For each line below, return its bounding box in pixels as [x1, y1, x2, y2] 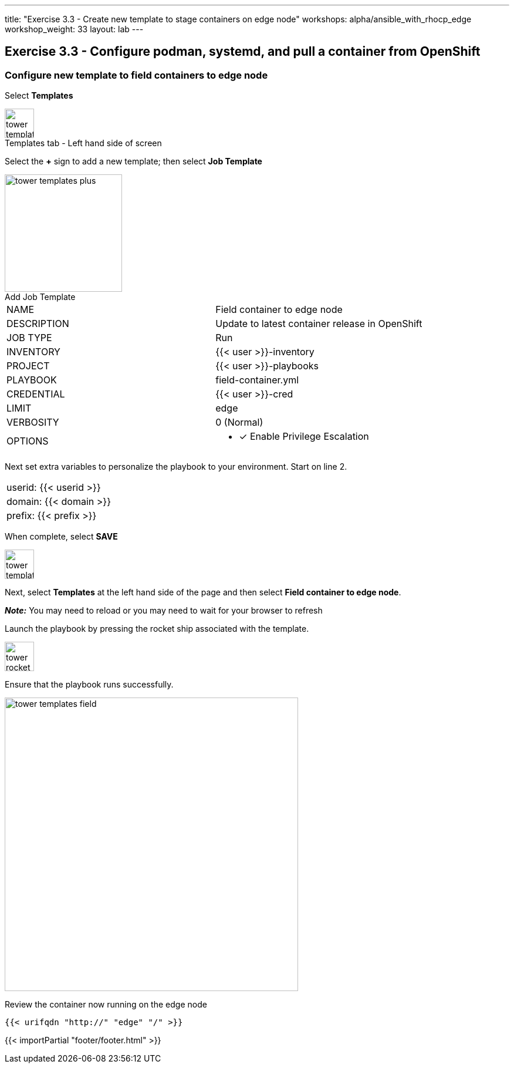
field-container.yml [215, 374, 299, 386]
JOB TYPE [6, 332, 52, 344]
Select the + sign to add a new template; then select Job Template [5, 156, 262, 167]
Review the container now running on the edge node [5, 999, 207, 1010]
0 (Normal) [215, 416, 263, 429]
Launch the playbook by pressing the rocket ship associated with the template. [5, 624, 309, 634]
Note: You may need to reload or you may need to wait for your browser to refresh [5, 605, 323, 616]
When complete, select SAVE [5, 531, 118, 542]
